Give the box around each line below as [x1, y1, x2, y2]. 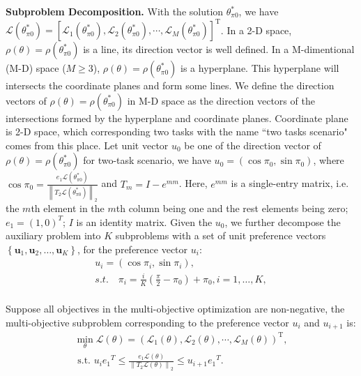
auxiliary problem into [6, 228, 101, 243]
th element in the [31, 201, 105, 216]
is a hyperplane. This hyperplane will [180, 61, 339, 75]
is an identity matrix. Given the [76, 214, 213, 229]
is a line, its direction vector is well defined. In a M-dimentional [83, 42, 355, 57]
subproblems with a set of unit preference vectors [115, 228, 326, 243]
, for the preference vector [77, 241, 188, 256]
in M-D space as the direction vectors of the [127, 93, 315, 107]
